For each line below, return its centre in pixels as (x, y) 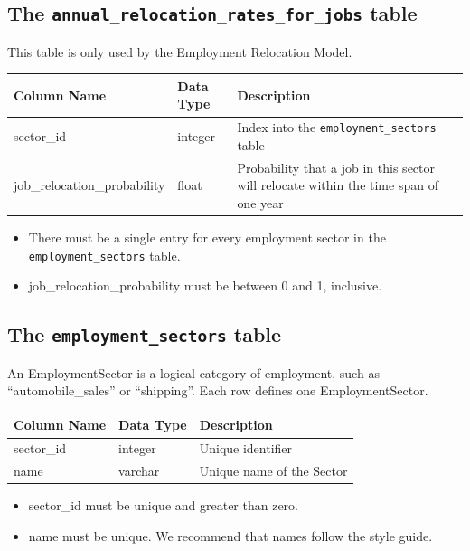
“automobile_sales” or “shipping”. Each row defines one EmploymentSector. (218, 390)
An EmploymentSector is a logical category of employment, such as (193, 372)
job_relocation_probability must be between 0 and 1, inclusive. (205, 285)
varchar (139, 471)
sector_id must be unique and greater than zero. (163, 505)
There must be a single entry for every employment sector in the (207, 237)
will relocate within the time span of (338, 185)
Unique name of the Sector (273, 471)
